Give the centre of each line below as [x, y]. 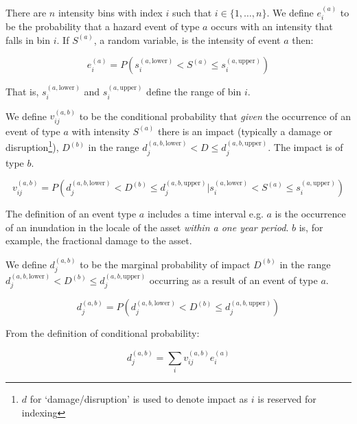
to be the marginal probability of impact [165, 264]
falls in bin [28, 39]
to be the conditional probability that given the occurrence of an [215, 116]
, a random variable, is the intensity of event [187, 39]
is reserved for [287, 399]
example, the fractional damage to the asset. [99, 240]
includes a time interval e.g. [205, 214]
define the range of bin [194, 92]
